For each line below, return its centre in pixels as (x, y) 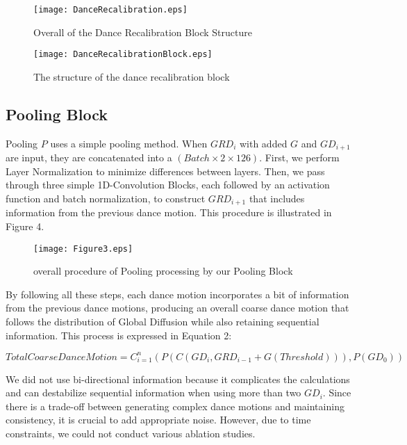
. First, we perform (299, 157)
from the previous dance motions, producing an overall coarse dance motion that (177, 308)
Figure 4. (25, 226)
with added (263, 143)
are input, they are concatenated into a (89, 157)
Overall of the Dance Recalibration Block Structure (143, 32)
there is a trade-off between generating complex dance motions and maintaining (175, 406)
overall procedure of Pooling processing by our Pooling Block (163, 271)
